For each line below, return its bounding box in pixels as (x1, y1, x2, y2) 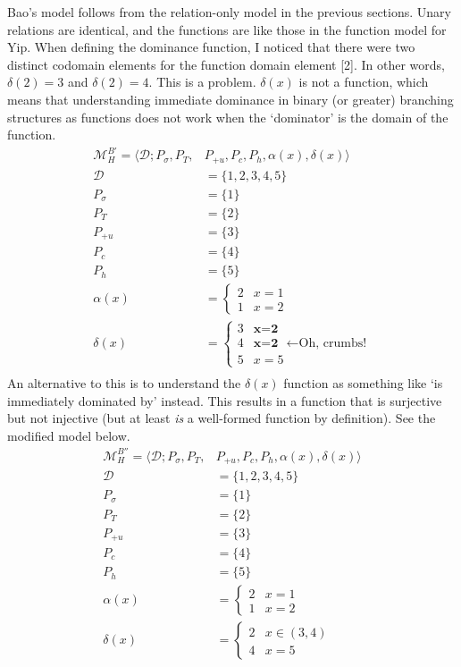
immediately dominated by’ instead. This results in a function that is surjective (7, 391, 442, 409)
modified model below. (7, 426, 130, 444)
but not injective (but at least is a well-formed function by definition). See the (7, 409, 436, 427)
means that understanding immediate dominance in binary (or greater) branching (7, 89, 454, 108)
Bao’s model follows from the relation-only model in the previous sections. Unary (7, 3, 451, 21)
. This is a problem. (148, 72, 256, 91)
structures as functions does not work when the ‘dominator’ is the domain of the (7, 107, 448, 126)
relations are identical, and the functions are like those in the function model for (7, 20, 447, 38)
